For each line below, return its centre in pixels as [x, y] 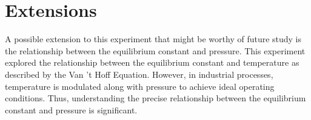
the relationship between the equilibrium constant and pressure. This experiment [155, 50]
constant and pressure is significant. [71, 109]
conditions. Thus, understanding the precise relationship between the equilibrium [155, 98]
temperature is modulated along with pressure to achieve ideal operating [140, 86]
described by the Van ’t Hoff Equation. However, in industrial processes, [139, 74]
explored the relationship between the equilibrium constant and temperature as [152, 62]
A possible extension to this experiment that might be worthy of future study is [153, 39]
